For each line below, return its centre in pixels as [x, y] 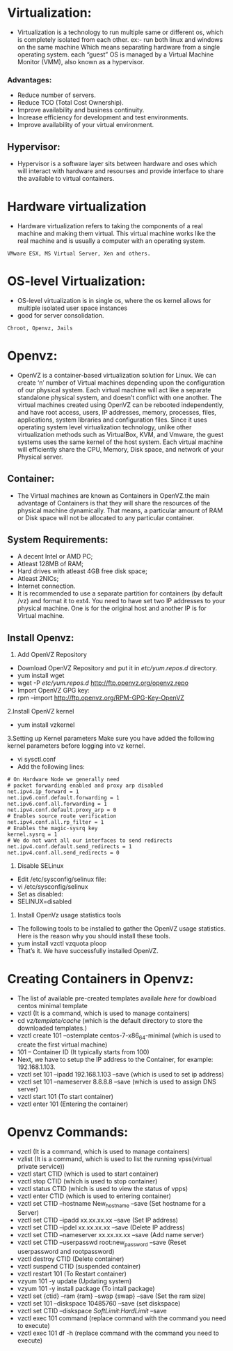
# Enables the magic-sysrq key [53, 829]
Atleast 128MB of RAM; [50, 564]
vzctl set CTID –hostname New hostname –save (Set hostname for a [112, 1204]
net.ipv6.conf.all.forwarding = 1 [57, 804]
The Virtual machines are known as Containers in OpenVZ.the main [113, 495]
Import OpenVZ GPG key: [54, 691]
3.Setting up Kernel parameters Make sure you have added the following [111, 739]
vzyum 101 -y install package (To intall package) [86, 1288]
